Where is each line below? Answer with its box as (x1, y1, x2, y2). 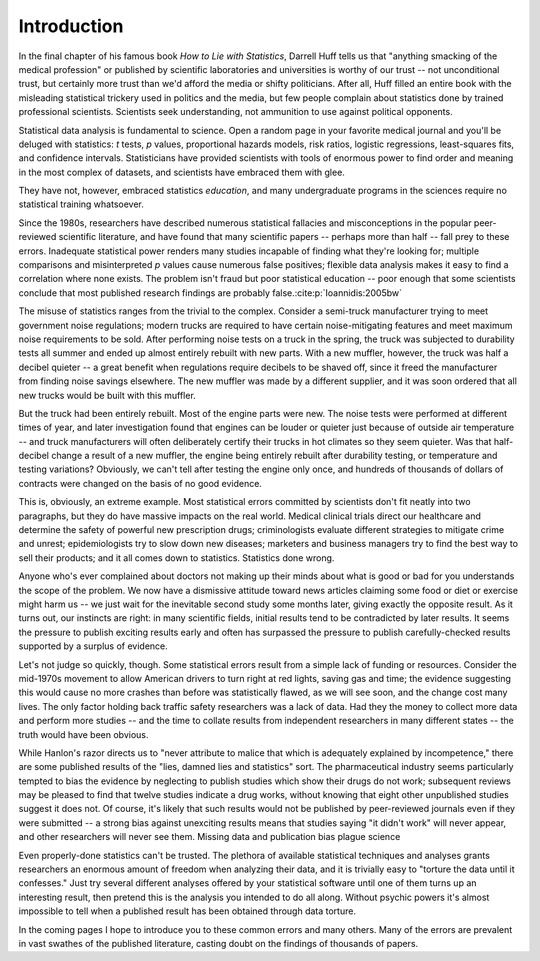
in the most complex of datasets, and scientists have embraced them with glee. (18, 166, 345, 178)
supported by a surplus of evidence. (18, 640, 169, 652)
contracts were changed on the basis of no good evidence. (18, 477, 262, 489)
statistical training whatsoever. (18, 198, 145, 210)
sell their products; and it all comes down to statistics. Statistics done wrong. (18, 551, 335, 564)
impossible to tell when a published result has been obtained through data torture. (18, 905, 357, 917)
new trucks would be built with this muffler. (18, 389, 197, 401)
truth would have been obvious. (18, 728, 149, 740)
